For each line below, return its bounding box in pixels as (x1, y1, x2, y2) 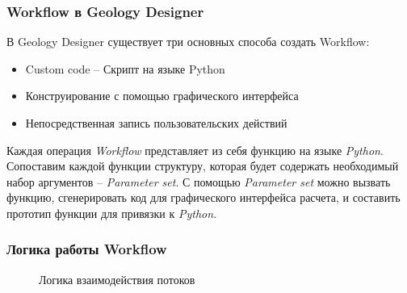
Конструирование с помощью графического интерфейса (25, 87, 299, 104)
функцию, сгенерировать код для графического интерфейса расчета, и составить (6, 189, 401, 206)
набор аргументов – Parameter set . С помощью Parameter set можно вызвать (6, 173, 391, 190)
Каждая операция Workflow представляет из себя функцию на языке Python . (6, 141, 384, 158)
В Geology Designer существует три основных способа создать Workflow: (6, 33, 370, 50)
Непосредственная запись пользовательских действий (25, 115, 287, 131)
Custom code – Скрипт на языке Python (25, 60, 225, 77)
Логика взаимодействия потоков (39, 270, 195, 287)
